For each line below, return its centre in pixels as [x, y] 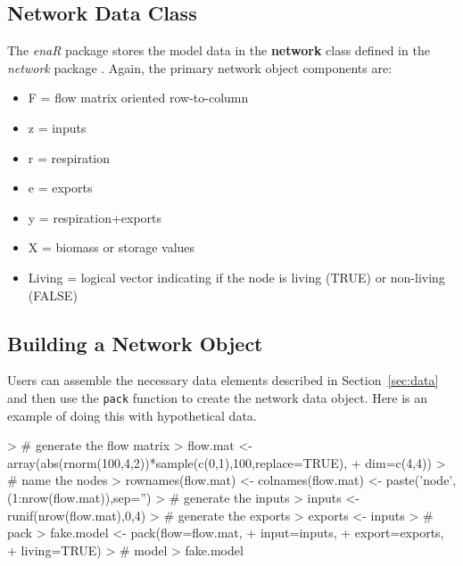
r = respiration [69, 157]
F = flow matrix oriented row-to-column [138, 98]
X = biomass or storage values [112, 247]
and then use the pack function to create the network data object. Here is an [218, 397]
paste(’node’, [421, 480]
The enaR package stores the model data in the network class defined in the [219, 50]
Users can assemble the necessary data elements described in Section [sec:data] [223, 380]
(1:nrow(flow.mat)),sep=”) [79, 497]
